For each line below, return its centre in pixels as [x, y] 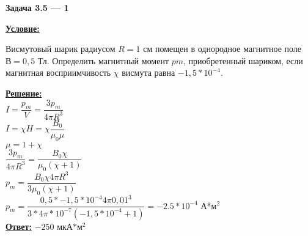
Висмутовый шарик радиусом [61, 49]
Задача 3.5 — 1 [37, 7]
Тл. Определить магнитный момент [103, 60]
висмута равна [148, 72]
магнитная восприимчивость [58, 72]
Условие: [23, 28]
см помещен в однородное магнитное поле [222, 49]
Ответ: [19, 226]
